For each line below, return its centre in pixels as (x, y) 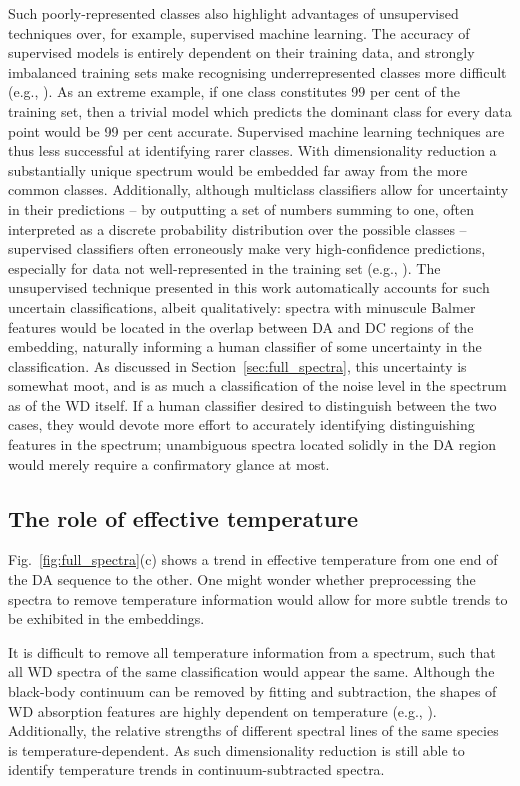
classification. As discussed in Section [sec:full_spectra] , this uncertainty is (237, 365)
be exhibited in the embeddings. (106, 618)
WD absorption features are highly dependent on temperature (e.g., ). (222, 710)
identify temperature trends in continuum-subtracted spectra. (196, 769)
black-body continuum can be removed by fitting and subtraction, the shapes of (252, 691)
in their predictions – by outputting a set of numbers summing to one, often (241, 208)
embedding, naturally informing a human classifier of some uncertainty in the (245, 346)
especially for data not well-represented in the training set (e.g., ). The (224, 267)
